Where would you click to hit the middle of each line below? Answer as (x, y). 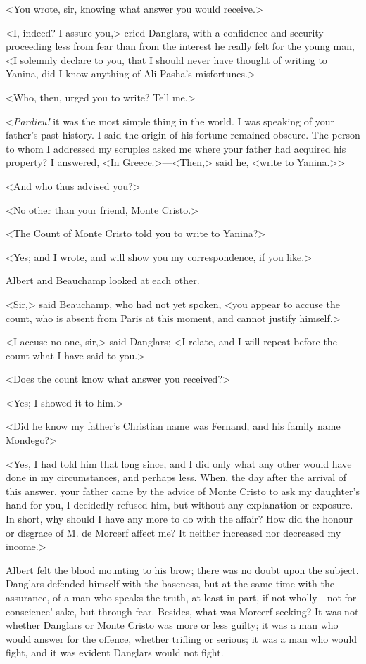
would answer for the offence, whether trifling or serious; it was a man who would (182, 638)
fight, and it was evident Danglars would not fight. (115, 652)
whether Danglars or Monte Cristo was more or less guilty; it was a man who (172, 625)
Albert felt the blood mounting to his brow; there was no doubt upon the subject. (182, 569)
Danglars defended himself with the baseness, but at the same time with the (170, 583)
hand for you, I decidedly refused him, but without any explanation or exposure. (179, 505)
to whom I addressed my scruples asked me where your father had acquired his (176, 148)
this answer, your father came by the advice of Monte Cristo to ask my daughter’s (183, 491)
